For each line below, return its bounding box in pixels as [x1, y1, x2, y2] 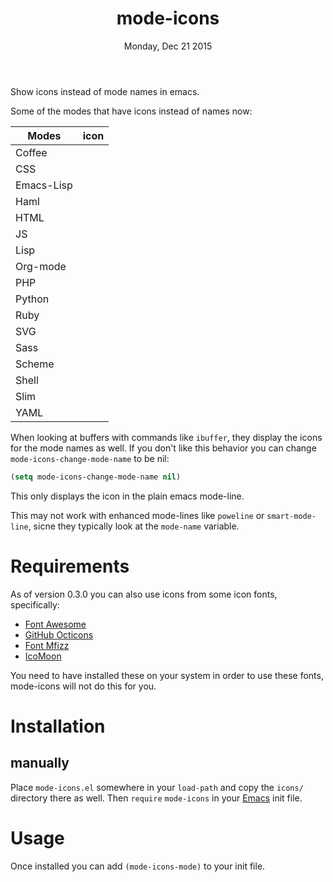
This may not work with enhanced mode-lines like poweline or [10, 509, 265, 521]
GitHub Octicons [24, 628, 94, 641]
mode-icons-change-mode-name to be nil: [10, 452, 170, 464]
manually [10, 755, 70, 772]
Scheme [15, 357, 55, 371]
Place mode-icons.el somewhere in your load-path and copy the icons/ [10, 781, 304, 793]
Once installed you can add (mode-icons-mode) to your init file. [10, 860, 266, 872]
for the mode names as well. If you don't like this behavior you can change [10, 442, 317, 454]
